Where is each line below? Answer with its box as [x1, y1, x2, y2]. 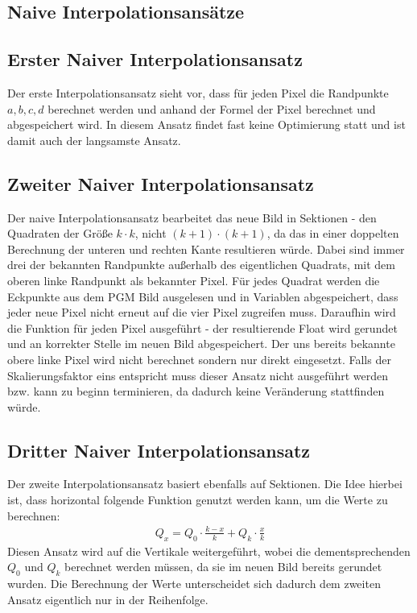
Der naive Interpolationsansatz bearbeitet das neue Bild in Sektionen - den [7, 209, 377, 226]
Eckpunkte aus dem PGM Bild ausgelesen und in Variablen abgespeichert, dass [7, 288, 398, 304]
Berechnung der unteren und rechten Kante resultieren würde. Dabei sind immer [7, 240, 405, 257]
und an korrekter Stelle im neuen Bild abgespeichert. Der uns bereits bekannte [7, 335, 395, 352]
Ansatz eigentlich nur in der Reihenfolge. [7, 590, 208, 607]
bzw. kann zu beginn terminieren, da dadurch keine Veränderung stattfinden [7, 383, 385, 400]
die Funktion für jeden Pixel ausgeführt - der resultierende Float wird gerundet [7, 319, 398, 336]
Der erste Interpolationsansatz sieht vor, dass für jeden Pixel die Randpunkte [7, 84, 389, 101]
